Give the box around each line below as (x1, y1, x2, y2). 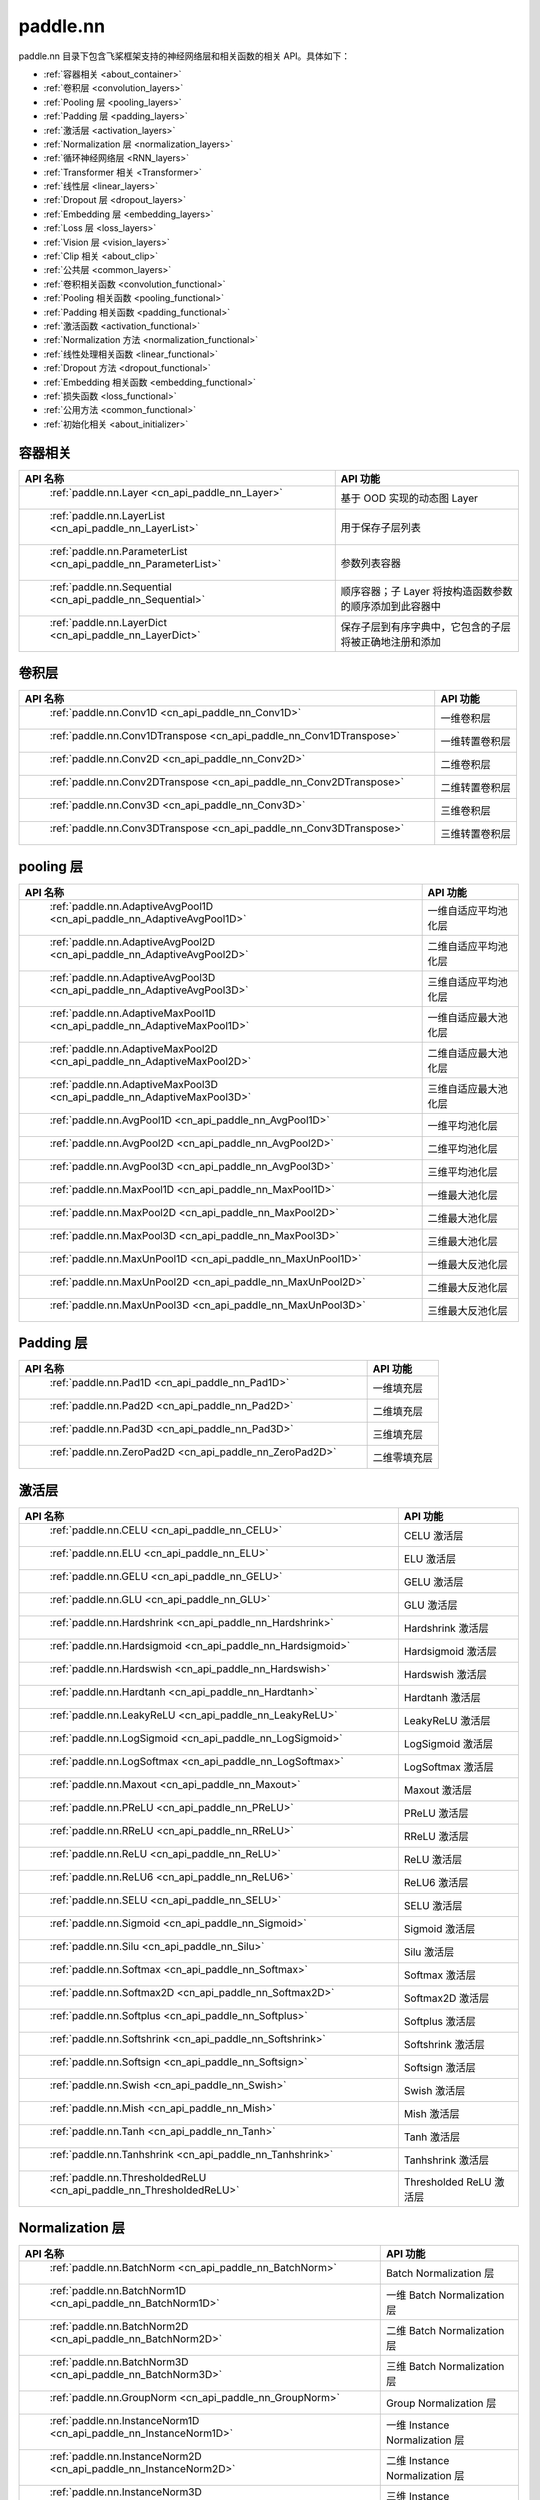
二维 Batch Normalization (385, 2324, 505, 2338)
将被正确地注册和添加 (340, 635, 442, 649)
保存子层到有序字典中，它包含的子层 (340, 620, 512, 634)
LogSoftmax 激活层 (403, 1760, 494, 1774)
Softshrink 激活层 (403, 2037, 485, 2051)
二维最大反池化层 (427, 1280, 509, 1294)
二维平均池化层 (427, 1141, 499, 1155)
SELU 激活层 (403, 1898, 463, 1912)
